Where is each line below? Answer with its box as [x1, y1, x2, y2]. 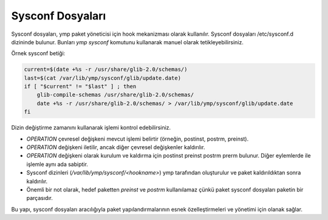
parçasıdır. [26, 195, 53, 202]
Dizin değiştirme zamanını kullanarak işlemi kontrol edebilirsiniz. [11, 124, 171, 132]
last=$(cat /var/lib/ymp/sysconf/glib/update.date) [24, 75, 182, 81]
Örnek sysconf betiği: [11, 50, 66, 57]
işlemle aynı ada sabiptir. [26, 161, 88, 168]
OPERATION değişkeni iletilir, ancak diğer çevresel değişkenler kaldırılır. [26, 144, 205, 151]
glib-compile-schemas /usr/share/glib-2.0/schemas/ [36, 92, 194, 98]
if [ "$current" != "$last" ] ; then [24, 83, 137, 90]
